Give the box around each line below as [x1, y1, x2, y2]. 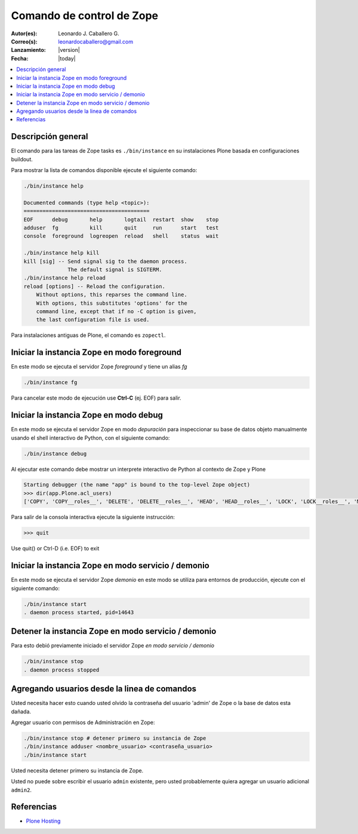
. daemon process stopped [23, 666, 100, 673]
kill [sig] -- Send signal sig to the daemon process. [23, 257, 187, 265]
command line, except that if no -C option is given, [36, 308, 197, 315]
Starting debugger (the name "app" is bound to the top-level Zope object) [23, 482, 251, 488]
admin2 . [11, 786, 32, 793]
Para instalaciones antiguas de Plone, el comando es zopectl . [11, 332, 166, 339]
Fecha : [11, 54, 29, 62]
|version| [58, 47, 80, 54]
